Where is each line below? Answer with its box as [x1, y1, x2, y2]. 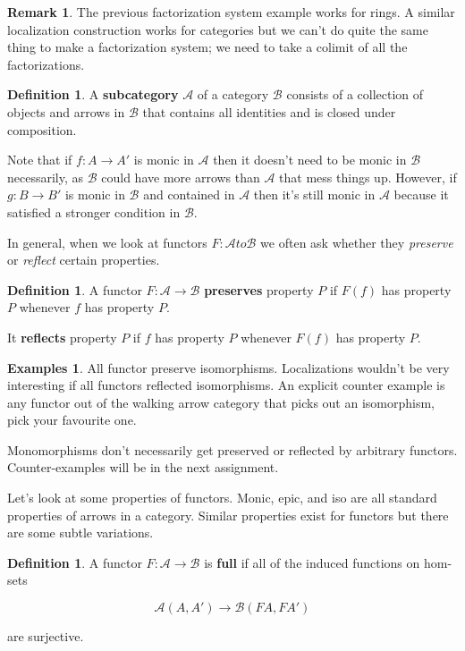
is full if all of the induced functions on [204, 553, 420, 571]
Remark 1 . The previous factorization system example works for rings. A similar [7, 3, 455, 21]
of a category [197, 85, 269, 104]
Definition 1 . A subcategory [7, 85, 179, 104]
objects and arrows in [7, 102, 125, 121]
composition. [7, 120, 77, 139]
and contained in [143, 185, 235, 204]
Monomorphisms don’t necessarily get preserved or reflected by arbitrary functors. [7, 440, 458, 459]
